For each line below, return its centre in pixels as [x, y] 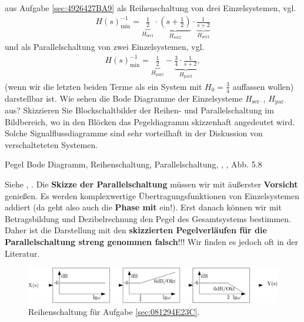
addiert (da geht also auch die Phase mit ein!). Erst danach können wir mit [143, 207]
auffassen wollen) [263, 86]
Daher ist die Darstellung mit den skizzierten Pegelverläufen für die [136, 230]
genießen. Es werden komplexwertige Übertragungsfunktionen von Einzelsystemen [152, 195]
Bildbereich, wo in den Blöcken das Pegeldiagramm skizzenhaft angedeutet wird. [150, 121]
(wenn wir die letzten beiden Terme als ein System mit [103, 86]
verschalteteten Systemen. [51, 144]
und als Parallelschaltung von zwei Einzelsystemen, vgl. [105, 46]
